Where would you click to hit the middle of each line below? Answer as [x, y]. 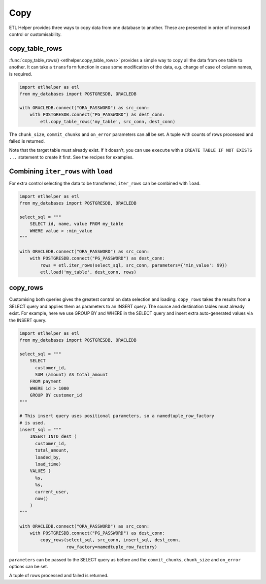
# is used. [33, 423]
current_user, [52, 492]
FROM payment [46, 381]
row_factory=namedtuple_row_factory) [112, 547]
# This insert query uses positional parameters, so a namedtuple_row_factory [117, 416]
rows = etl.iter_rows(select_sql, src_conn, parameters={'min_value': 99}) [134, 265]
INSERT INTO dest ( [53, 437]
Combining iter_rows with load [61, 171]
